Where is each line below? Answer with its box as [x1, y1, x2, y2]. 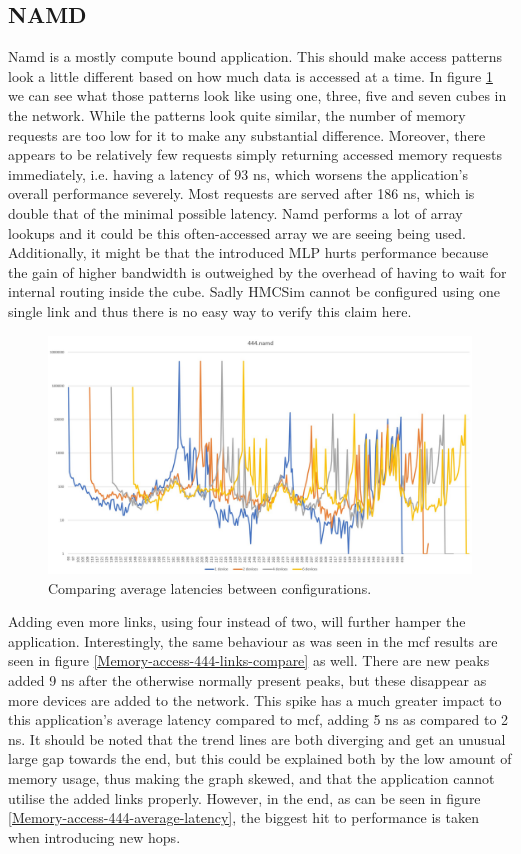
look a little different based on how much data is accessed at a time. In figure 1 [8, 65, 493, 86]
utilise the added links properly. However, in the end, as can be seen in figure [8, 787, 481, 808]
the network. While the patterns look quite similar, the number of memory [8, 104, 466, 125]
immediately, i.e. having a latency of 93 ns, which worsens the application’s [8, 163, 469, 184]
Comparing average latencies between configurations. [48, 577, 372, 598]
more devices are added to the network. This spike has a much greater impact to [8, 689, 502, 710]
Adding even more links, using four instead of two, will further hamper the [8, 611, 466, 632]
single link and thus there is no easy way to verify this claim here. [8, 300, 412, 321]
